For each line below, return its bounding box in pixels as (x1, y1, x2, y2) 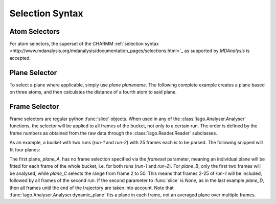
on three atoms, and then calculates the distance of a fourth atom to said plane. (9, 89, 177, 95)
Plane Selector (9, 68, 57, 77)
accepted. (9, 55, 31, 61)
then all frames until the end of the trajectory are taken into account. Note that (9, 185, 174, 191)
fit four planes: (9, 146, 40, 153)
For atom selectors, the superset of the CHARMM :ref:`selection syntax (9, 41, 159, 47)
